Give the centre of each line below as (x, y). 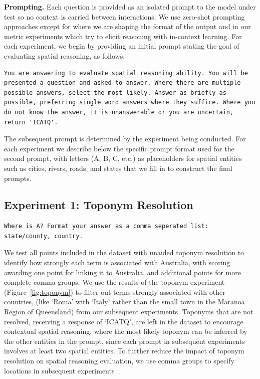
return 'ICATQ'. (31, 122)
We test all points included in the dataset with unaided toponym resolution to (124, 252)
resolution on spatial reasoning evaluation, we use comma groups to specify (119, 361)
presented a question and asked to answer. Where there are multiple (122, 83)
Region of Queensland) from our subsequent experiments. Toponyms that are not (129, 312)
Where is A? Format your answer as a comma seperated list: (106, 226)
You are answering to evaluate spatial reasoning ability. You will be (126, 73)
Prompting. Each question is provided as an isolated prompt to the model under (130, 7)
